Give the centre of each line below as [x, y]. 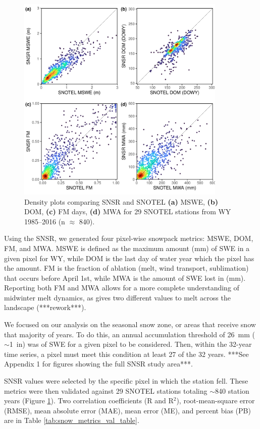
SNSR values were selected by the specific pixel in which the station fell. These [126, 381]
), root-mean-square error [216, 401]
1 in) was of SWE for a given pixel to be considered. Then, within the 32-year [131, 344]
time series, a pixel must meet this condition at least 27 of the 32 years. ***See [126, 354]
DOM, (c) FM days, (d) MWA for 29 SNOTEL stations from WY [128, 211]
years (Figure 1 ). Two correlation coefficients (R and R [89, 401]
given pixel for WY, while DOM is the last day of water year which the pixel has [129, 258]
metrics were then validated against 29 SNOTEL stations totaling [106, 390]
